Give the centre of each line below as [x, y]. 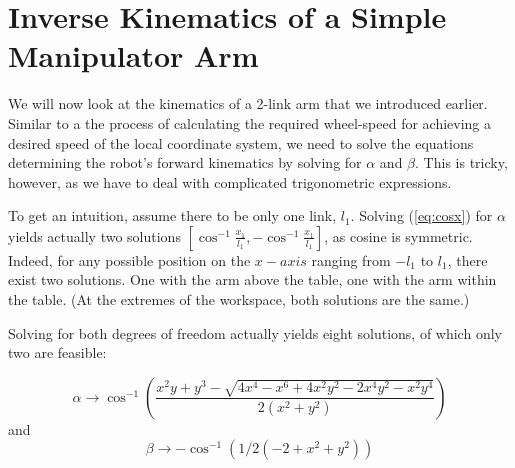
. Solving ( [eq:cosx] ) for [421, 215]
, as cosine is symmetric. [398, 235]
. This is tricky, [461, 162]
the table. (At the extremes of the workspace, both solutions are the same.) [239, 299]
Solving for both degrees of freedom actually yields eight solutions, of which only [255, 332]
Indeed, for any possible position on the [129, 259]
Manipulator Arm [133, 55]
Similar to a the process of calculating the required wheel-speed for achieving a [250, 122]
